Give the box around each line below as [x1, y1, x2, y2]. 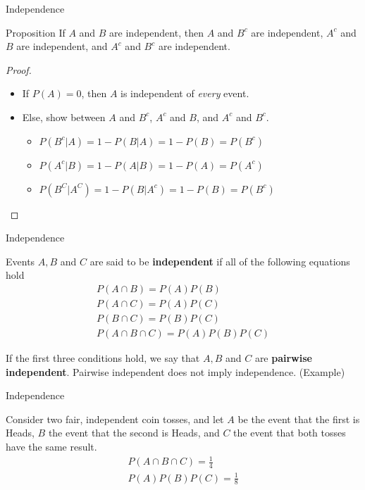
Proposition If [6, 25, 66, 39]
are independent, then [109, 25, 204, 39]
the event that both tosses [233, 425, 346, 440]
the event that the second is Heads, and [48, 425, 220, 440]
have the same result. [6, 439, 97, 454]
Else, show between [22, 109, 106, 124]
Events [6, 253, 35, 268]
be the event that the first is [237, 411, 360, 426]
